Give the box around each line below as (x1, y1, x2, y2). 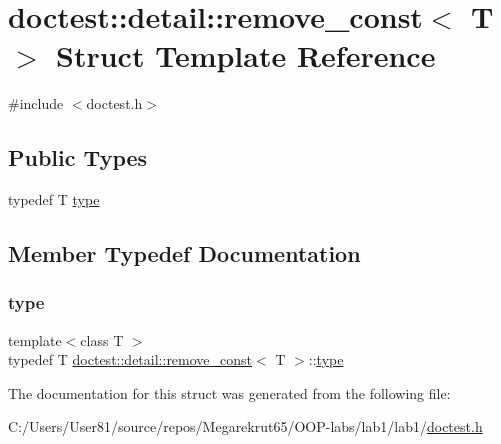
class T (80, 329, 124, 350)
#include (8, 93, 64, 114)
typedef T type (8, 189, 100, 210)
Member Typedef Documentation (8, 238, 361, 269)
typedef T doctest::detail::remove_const (8, 349, 253, 370)
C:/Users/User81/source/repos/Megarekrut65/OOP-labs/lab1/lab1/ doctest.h (8, 416, 483, 437)
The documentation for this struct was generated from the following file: (8, 382, 451, 403)
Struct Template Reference (56, 35, 436, 76)
